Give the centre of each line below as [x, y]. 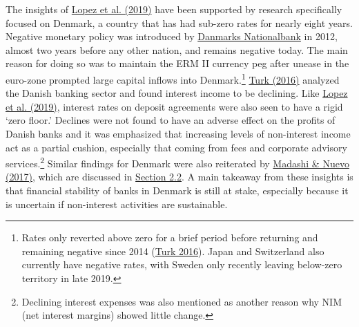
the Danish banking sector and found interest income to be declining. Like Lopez [177, 93]
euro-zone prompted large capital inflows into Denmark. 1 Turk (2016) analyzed [173, 78]
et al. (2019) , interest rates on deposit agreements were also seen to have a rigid [174, 106]
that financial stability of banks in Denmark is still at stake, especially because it [177, 190]
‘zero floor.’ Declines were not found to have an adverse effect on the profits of [171, 120]
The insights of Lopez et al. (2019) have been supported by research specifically [174, 9]
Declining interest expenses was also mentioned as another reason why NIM [182, 301]
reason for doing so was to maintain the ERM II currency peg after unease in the [177, 63]
